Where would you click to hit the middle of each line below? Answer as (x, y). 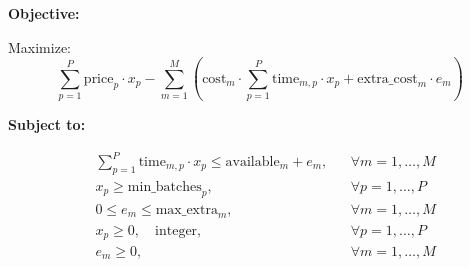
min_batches (164, 186)
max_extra (186, 209)
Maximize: (39, 46)
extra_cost (387, 78)
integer (176, 230)
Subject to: (47, 123)
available (252, 162)
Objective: (44, 13)
